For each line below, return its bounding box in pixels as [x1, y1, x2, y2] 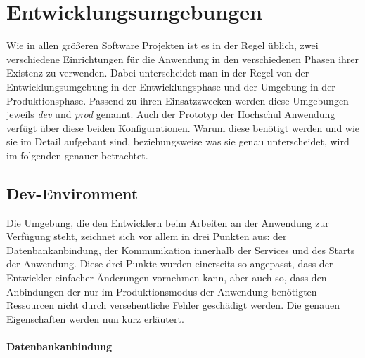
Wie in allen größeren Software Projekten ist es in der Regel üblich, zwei [6, 38, 319, 53]
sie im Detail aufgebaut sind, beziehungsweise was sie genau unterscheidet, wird [6, 134, 350, 149]
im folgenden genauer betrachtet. [6, 147, 148, 162]
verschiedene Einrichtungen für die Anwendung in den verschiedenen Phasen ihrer [6, 51, 359, 66]
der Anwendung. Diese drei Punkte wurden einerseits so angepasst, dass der [6, 256, 333, 271]
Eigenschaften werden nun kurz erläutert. [6, 311, 184, 326]
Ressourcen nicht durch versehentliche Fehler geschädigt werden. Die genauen [6, 298, 340, 312]
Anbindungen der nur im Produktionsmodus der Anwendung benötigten [6, 284, 317, 298]
